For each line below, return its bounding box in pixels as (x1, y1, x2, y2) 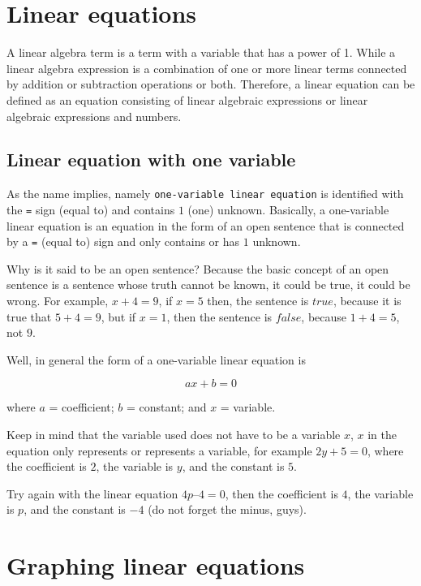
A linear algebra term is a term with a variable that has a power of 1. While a (6, 44, 396, 61)
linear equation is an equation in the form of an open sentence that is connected (6, 217, 405, 234)
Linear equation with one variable (6, 147, 296, 172)
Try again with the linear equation (6, 485, 178, 502)
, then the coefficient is (225, 485, 338, 502)
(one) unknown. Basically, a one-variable (187, 200, 389, 218)
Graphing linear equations (6, 549, 305, 582)
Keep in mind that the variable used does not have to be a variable (6, 426, 341, 443)
